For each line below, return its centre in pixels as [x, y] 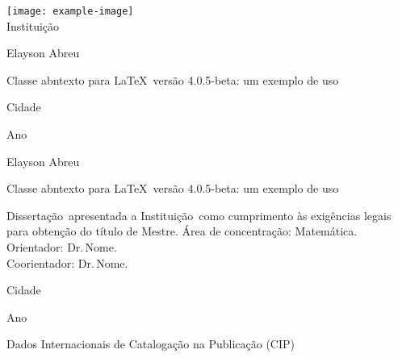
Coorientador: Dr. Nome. [67, 262]
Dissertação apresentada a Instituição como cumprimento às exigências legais [199, 215]
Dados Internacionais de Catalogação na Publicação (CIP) [151, 344]
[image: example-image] [70, 11]
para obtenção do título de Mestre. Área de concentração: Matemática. [182, 231]
